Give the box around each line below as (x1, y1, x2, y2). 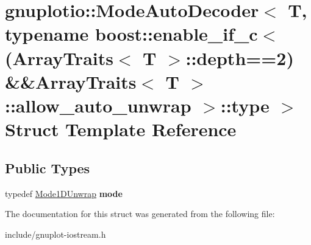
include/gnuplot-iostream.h (5, 227, 106, 240)
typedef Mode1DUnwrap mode (5, 187, 123, 199)
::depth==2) (185, 45, 294, 70)
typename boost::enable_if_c (5, 21, 258, 46)
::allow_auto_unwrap (5, 92, 191, 117)
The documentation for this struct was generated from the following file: (5, 207, 275, 220)
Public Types (5, 158, 90, 177)
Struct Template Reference (5, 117, 237, 142)
